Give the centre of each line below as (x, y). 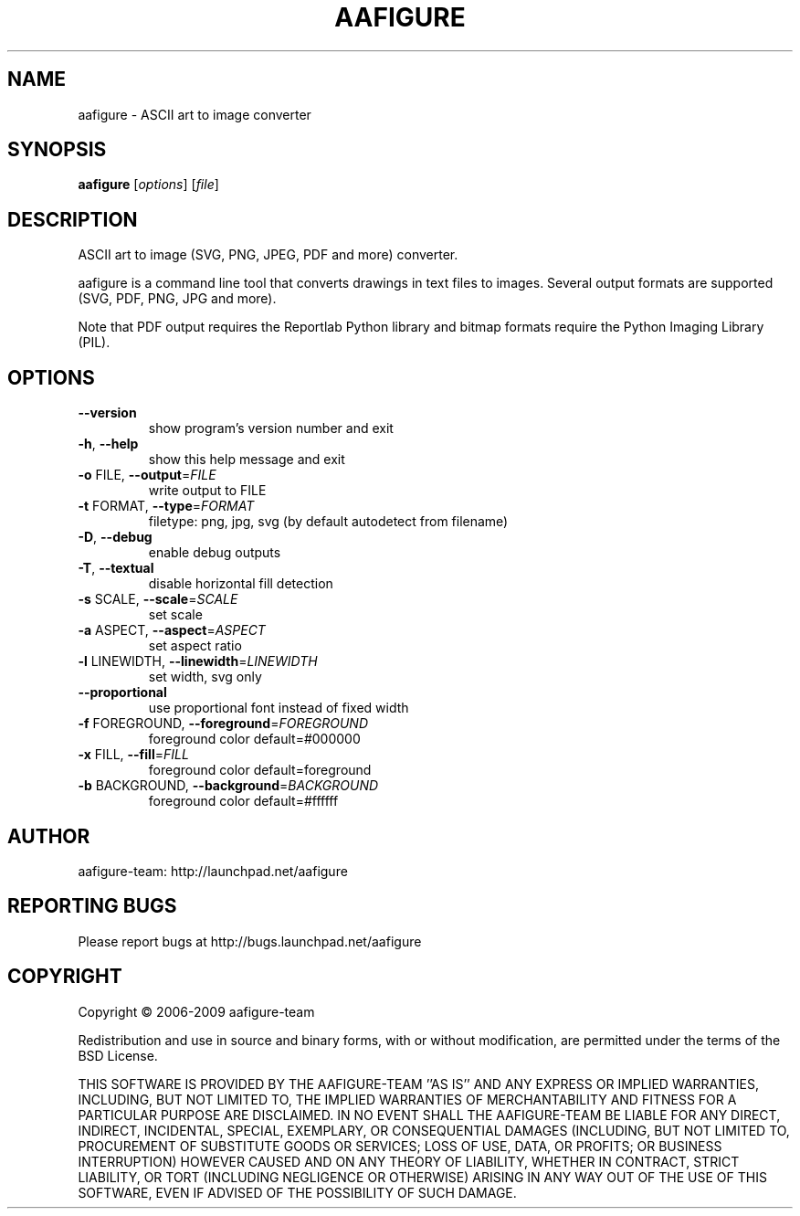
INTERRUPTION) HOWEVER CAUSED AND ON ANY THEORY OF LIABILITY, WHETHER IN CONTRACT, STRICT (409, 1161)
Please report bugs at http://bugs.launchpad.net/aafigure (250, 941)
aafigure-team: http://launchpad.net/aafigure (213, 871)
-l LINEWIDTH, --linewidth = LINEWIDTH (198, 661)
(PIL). (94, 343)
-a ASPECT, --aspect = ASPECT (172, 630)
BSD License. (118, 1055)
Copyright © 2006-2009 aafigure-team (196, 1011)
